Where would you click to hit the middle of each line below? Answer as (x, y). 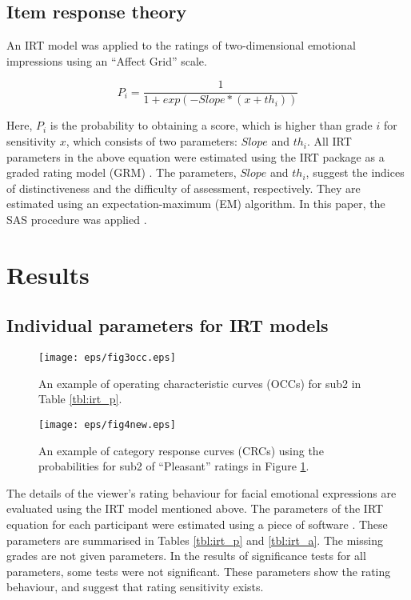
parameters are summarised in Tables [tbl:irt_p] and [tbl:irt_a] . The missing (195, 540)
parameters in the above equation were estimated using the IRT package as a (196, 156)
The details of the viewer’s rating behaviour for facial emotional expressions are (202, 492)
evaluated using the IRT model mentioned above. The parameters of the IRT (195, 508)
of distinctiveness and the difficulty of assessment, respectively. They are (184, 188)
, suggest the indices (355, 172)
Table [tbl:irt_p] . (80, 399)
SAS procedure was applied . (77, 220)
